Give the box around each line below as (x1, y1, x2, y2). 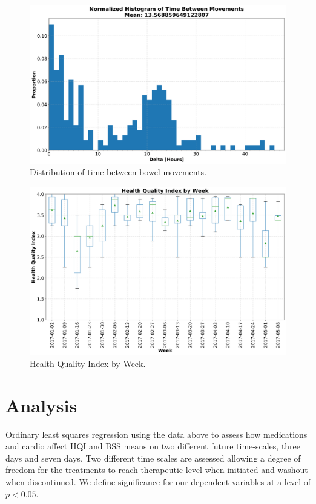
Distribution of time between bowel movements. (30, 166, 207, 178)
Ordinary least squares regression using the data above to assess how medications (5, 428, 308, 440)
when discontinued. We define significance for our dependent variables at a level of (5, 475, 311, 488)
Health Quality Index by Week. (30, 357, 146, 369)
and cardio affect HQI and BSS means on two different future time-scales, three (5, 440, 301, 452)
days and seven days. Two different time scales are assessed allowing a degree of (5, 451, 301, 464)
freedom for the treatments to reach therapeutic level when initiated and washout (5, 463, 308, 476)
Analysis (5, 392, 77, 417)
